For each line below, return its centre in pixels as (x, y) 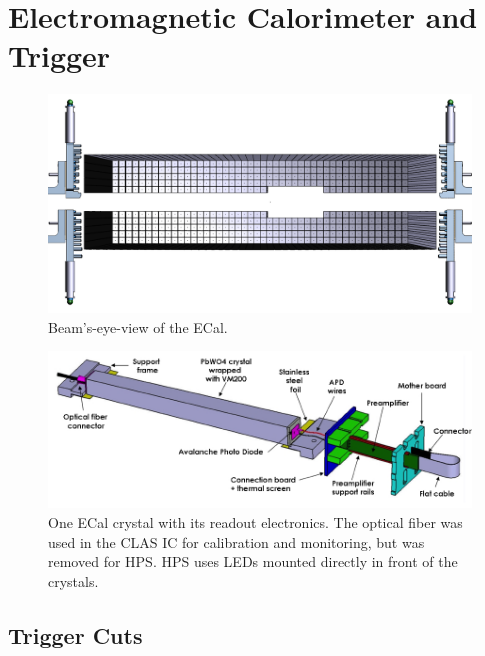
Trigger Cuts (75, 634)
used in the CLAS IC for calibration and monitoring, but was (236, 541)
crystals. (73, 580)
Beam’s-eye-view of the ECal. (138, 326)
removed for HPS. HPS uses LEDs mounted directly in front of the (253, 561)
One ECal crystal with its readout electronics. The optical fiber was (255, 522)
